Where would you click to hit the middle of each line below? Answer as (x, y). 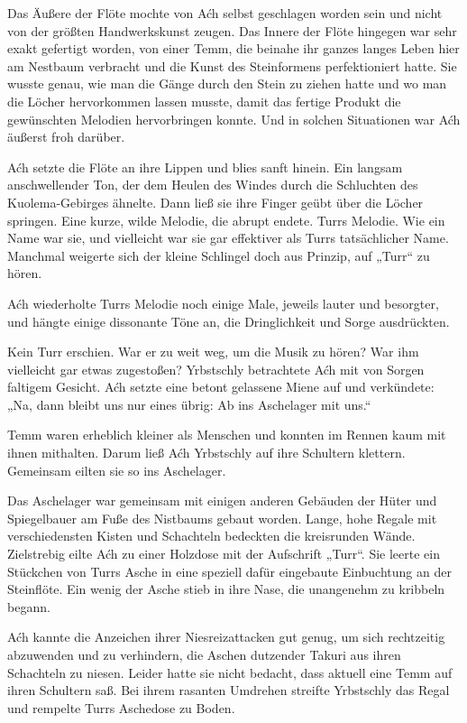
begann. (29, 606)
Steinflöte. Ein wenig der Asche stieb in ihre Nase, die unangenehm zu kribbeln (226, 589)
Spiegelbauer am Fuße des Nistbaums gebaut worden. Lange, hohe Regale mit (222, 518)
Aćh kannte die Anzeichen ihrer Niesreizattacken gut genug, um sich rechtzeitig (226, 637)
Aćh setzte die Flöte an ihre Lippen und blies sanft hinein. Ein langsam (205, 167)
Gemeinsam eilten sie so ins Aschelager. (117, 470)
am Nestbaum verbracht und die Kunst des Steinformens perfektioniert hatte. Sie (232, 65)
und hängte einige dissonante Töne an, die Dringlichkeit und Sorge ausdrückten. (229, 321)
